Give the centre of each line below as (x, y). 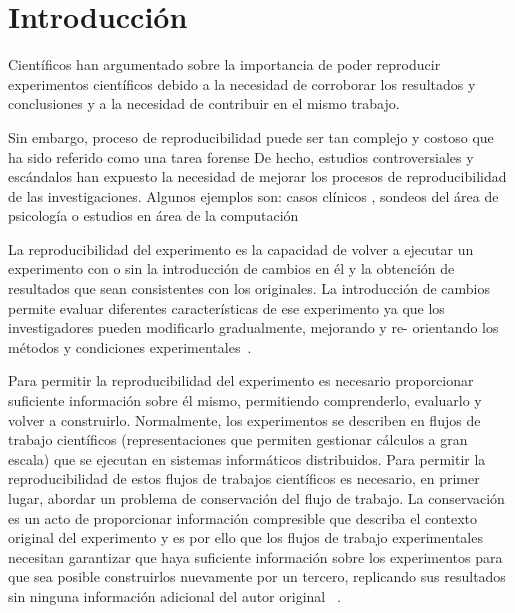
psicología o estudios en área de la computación (153, 215)
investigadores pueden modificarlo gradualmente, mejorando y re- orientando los (253, 327)
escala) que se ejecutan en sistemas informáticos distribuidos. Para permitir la (247, 458)
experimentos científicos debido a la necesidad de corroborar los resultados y (242, 83)
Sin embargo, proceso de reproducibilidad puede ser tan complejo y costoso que (251, 136)
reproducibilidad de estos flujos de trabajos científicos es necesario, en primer (244, 478)
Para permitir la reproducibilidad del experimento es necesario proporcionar (241, 380)
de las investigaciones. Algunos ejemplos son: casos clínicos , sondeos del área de (253, 195)
